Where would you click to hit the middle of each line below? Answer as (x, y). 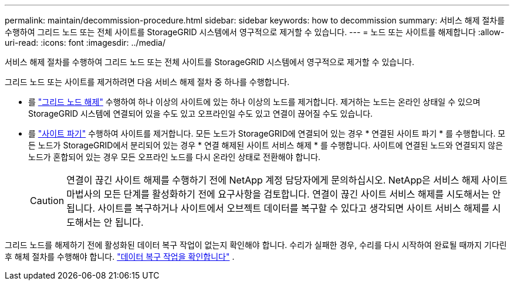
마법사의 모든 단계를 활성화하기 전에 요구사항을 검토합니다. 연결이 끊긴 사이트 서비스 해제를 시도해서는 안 (284, 194)
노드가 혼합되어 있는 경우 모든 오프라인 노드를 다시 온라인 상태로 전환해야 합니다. (175, 157)
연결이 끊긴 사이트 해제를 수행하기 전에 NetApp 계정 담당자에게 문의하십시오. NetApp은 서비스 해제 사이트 (287, 180)
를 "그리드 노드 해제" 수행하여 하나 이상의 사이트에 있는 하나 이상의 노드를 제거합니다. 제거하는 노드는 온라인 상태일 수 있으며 (254, 102)
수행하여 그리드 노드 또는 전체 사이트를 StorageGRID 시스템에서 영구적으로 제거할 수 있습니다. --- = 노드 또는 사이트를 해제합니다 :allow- (255, 32)
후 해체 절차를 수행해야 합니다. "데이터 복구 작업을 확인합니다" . (120, 257)
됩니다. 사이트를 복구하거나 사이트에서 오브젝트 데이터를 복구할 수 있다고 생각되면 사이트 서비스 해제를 (278, 208)
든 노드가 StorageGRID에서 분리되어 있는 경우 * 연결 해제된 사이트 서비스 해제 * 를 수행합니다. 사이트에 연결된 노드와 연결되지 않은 (266, 145)
